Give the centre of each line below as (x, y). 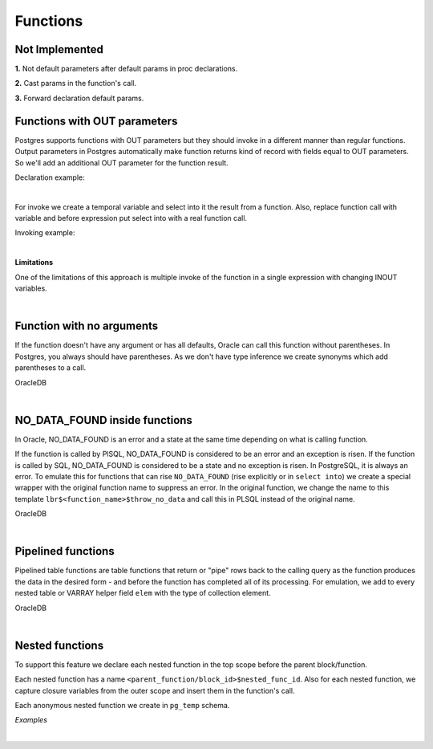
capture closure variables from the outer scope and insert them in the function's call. (155, 690)
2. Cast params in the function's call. (75, 83)
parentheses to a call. (51, 368)
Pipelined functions (65, 551)
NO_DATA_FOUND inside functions (103, 420)
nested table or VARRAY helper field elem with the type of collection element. (143, 593)
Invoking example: (45, 233)
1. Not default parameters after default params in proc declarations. (126, 69)
